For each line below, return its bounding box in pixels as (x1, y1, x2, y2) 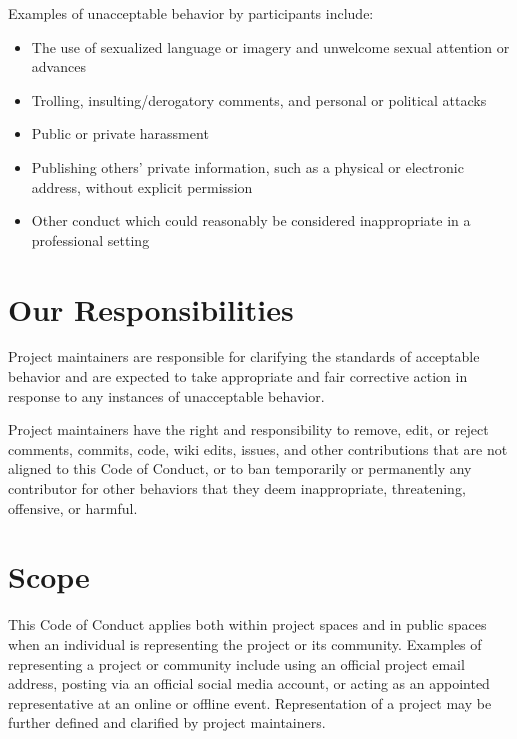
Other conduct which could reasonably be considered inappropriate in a (31, 210, 471, 231)
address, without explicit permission (31, 176, 253, 197)
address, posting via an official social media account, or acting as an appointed (8, 673, 490, 694)
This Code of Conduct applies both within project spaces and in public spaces (8, 614, 487, 635)
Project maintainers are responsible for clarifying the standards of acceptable (8, 346, 480, 367)
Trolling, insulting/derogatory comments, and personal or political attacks (31, 89, 487, 110)
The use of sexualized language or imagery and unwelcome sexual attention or (31, 36, 510, 57)
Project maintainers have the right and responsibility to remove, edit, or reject (8, 419, 489, 440)
